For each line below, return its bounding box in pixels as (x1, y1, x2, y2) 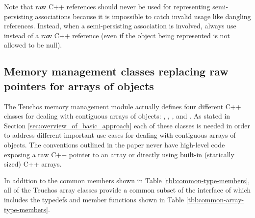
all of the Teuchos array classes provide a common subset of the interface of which (4, 185, 251, 195)
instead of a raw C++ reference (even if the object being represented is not (4, 30, 230, 40)
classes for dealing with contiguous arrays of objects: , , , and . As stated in (4, 111, 230, 121)
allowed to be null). (4, 40, 62, 50)
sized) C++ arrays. (4, 159, 62, 169)
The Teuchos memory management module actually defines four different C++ (4, 101, 241, 111)
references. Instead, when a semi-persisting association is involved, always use (4, 21, 236, 31)
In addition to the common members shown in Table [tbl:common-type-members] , (4, 175, 250, 185)
